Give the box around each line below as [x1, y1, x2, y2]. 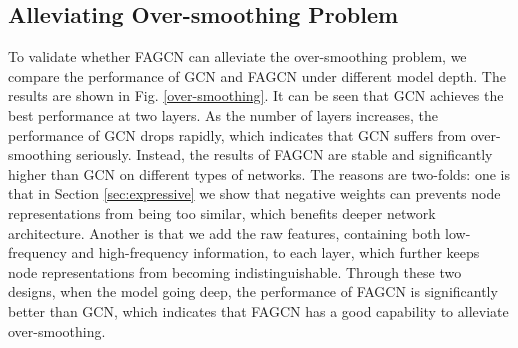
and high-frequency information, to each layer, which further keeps [71, 242, 480, 263]
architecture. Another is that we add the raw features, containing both [8, 222, 441, 243]
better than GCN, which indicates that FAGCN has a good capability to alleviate [8, 300, 509, 321]
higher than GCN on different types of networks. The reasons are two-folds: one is [8, 163, 510, 184]
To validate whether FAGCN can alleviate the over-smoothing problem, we [8, 46, 467, 67]
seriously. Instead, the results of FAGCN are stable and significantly [76, 144, 493, 165]
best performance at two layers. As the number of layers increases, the [8, 104, 438, 125]
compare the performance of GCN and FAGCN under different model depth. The [8, 65, 506, 86]
